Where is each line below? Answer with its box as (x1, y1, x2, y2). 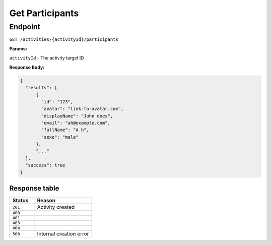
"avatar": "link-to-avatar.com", (41, 106, 124, 112)
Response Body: (9, 64, 45, 70)
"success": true (25, 162, 65, 168)
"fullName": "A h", (41, 127, 89, 133)
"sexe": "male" (41, 134, 79, 140)
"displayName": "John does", (41, 113, 113, 118)
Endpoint (9, 22, 40, 31)
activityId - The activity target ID (9, 55, 84, 61)
